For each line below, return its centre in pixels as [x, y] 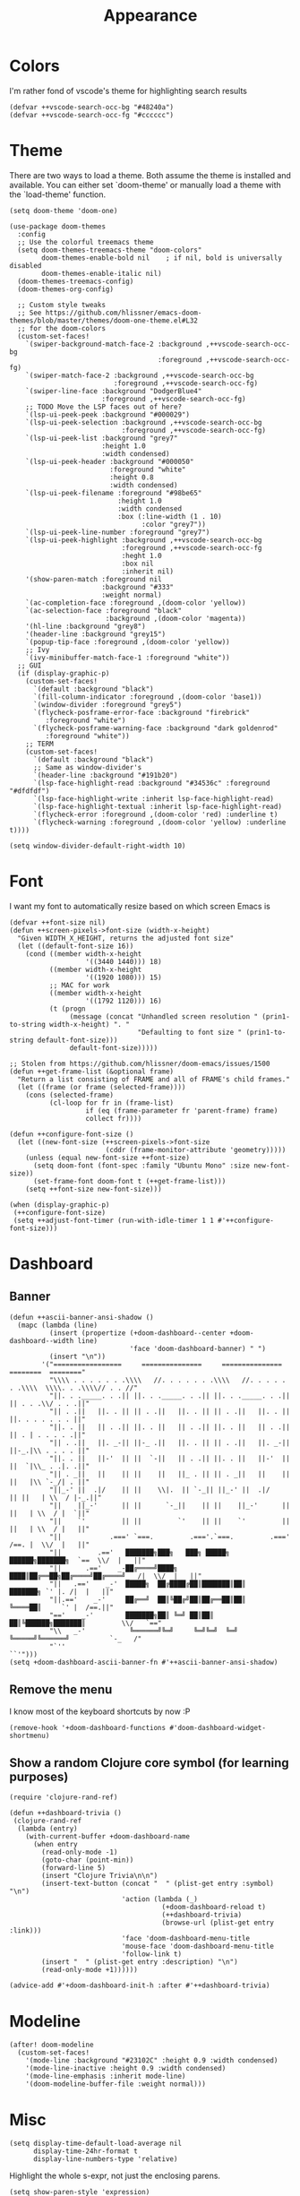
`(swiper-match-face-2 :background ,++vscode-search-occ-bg [140, 375]
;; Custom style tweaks [61, 305]
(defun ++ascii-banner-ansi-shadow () [81, 1317]
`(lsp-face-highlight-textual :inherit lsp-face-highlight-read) [157, 806]
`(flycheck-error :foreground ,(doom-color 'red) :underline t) [155, 814]
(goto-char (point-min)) [88, 1860]
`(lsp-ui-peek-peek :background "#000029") [108, 414]
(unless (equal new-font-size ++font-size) [108, 1158]
